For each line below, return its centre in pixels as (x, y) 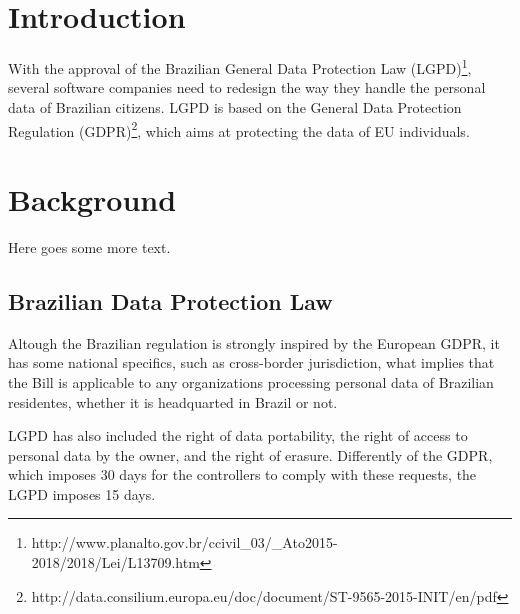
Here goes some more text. (89, 246)
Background (92, 199)
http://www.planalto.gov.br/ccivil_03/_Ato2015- (184, 542)
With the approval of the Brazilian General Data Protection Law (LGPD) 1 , (240, 66)
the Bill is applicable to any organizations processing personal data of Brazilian (251, 381)
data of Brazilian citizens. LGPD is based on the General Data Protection (235, 106)
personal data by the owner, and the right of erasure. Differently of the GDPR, (250, 454)
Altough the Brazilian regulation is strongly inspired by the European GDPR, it (254, 342)
